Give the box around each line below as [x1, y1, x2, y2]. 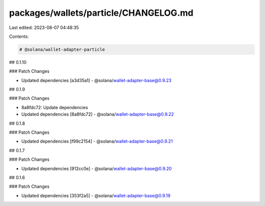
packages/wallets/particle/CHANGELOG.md [9, 7, 194, 18]
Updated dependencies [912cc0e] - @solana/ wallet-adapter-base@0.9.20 [21, 165, 172, 172]
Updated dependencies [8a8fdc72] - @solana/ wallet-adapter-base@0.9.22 [21, 111, 174, 118]
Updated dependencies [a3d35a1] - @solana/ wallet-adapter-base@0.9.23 [21, 77, 172, 83]
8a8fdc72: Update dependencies [21, 104, 88, 110]
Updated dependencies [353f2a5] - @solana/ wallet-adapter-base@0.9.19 [21, 192, 171, 199]
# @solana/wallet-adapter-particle [19, 47, 105, 52]
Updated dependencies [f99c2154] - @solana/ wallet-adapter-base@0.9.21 [21, 138, 173, 145]
